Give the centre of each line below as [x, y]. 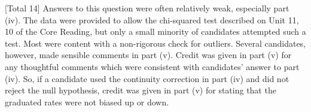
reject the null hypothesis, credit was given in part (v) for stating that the [141, 90]
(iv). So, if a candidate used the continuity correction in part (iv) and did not [147, 78]
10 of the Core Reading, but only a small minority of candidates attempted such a [155, 31]
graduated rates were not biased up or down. [87, 102]
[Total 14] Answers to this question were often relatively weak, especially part [147, 8]
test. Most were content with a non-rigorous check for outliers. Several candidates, [155, 43]
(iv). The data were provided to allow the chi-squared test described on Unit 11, [152, 19]
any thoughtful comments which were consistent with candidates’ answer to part [152, 66]
